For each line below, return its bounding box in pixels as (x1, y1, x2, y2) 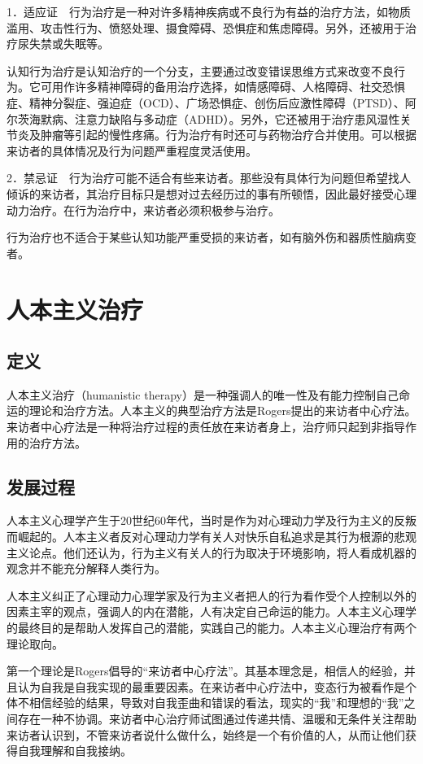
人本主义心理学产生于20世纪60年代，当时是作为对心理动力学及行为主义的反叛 (7, 512, 416, 529)
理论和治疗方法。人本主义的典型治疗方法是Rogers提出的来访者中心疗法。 (28, 402, 416, 419)
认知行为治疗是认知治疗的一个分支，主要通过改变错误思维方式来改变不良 (7, 62, 394, 79)
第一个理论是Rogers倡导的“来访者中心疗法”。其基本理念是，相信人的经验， (7, 662, 404, 679)
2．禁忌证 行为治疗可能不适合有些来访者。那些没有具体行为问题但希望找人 (7, 169, 411, 186)
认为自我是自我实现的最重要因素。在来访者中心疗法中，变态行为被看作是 (17, 678, 405, 695)
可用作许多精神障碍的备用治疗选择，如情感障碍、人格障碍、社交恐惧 (40, 78, 405, 95)
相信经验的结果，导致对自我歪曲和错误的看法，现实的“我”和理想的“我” (28, 694, 404, 711)
